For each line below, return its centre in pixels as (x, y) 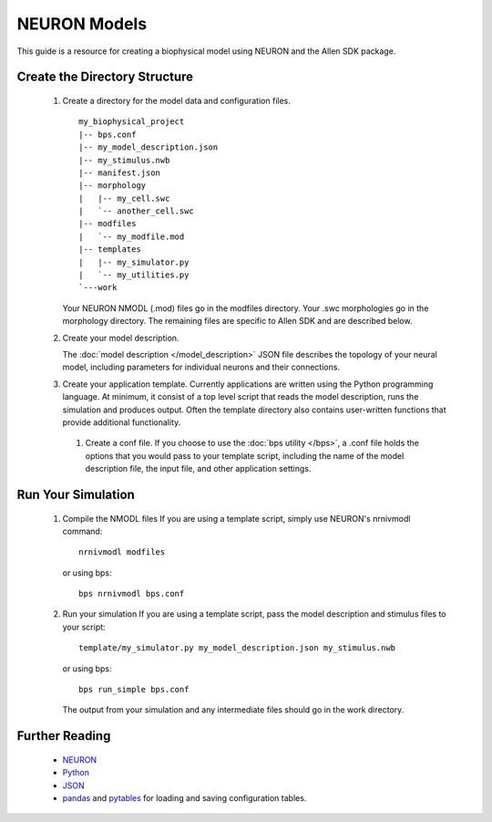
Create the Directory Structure (105, 77)
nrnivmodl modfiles (122, 552)
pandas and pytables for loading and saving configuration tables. (184, 798)
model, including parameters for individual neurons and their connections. (201, 367)
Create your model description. (121, 338)
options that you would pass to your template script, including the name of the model (245, 455)
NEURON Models (82, 24)
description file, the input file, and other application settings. (198, 469)
